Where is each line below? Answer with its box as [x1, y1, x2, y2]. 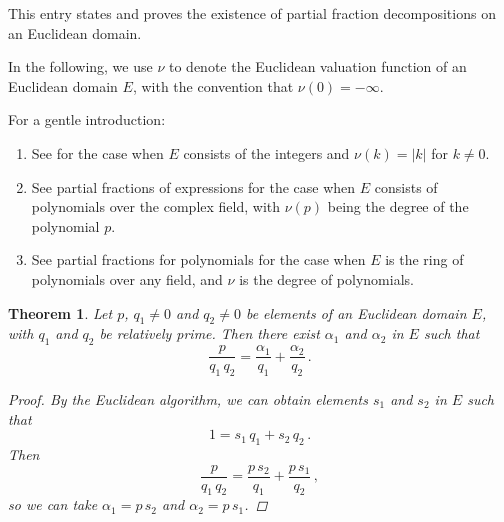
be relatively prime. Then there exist [99, 323, 320, 344]
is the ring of [385, 249, 464, 270]
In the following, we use [8, 56, 153, 77]
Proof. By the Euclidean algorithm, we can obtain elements [8, 388, 368, 409]
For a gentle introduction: [8, 109, 166, 130]
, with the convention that [132, 75, 294, 96]
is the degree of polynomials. [239, 268, 414, 289]
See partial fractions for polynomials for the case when [31, 249, 366, 270]
